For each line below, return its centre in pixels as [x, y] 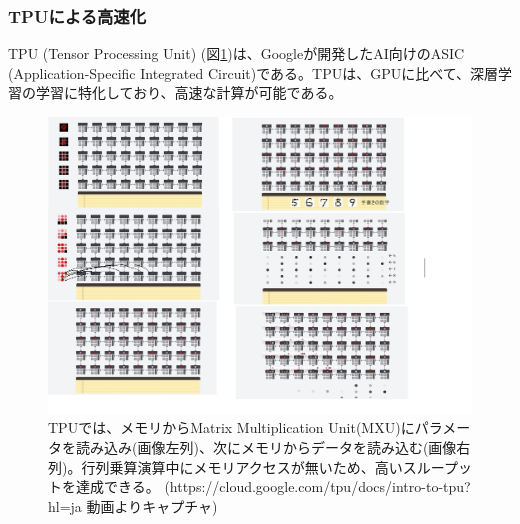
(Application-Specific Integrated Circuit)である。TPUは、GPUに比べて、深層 [253, 72]
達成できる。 [117, 486]
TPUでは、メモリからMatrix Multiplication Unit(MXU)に [231, 427]
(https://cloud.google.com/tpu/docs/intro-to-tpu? [317, 486]
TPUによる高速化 [77, 15]
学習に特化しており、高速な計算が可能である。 [189, 92]
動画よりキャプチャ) [152, 505]
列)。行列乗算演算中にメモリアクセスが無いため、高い [225, 466]
